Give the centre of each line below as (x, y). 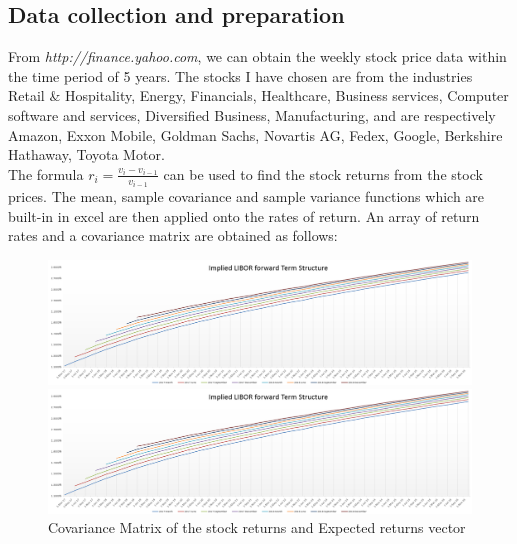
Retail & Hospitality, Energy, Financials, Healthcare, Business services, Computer (258, 95)
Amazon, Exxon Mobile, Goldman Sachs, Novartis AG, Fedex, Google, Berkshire (255, 134)
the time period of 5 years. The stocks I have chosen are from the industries (240, 75)
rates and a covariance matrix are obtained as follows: (173, 235)
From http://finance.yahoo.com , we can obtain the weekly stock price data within (257, 56)
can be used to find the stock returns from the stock (323, 173)
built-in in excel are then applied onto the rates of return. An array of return (244, 215)
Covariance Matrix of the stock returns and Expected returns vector (257, 527)
